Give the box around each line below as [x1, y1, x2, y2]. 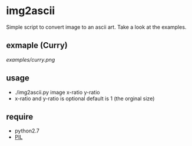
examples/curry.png [6, 56, 55, 63]
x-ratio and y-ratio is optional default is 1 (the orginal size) [14, 95, 155, 102]
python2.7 [14, 127, 39, 134]
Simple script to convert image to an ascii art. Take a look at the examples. [6, 23, 187, 30]
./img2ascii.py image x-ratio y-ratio [14, 89, 100, 96]
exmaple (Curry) [6, 40, 68, 50]
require [6, 111, 34, 121]
